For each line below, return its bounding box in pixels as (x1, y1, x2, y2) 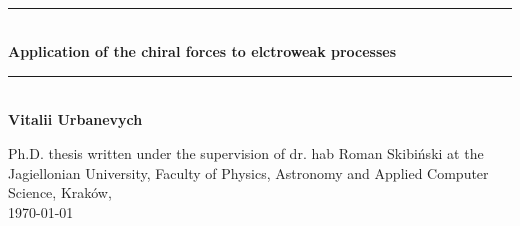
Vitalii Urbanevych (8, 109, 143, 130)
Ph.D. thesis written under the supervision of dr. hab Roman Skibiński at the (8, 142, 484, 163)
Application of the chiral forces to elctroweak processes (8, 41, 397, 62)
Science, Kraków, (8, 182, 112, 203)
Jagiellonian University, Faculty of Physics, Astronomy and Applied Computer (8, 162, 489, 183)
